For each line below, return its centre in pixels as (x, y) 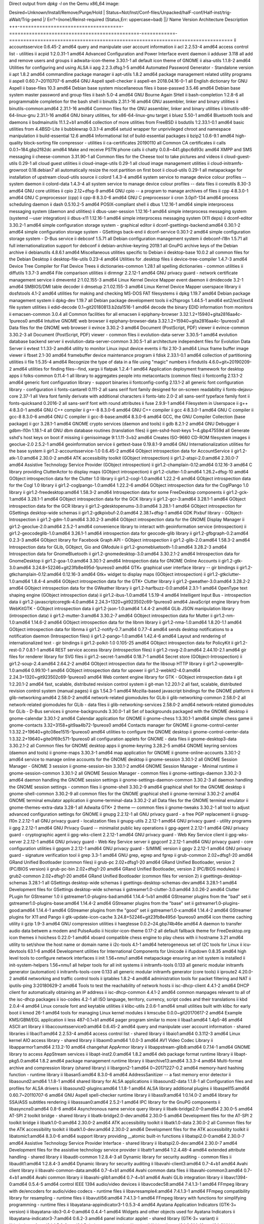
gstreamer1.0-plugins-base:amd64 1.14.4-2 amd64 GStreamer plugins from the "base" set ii (101, 903)
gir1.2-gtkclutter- (224, 574)
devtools (18, 951)
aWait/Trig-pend (25, 19)
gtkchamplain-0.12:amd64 (35, 574)
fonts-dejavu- (240, 389)
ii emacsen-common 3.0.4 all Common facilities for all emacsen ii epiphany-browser (94, 314)
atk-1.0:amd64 (24, 458)
